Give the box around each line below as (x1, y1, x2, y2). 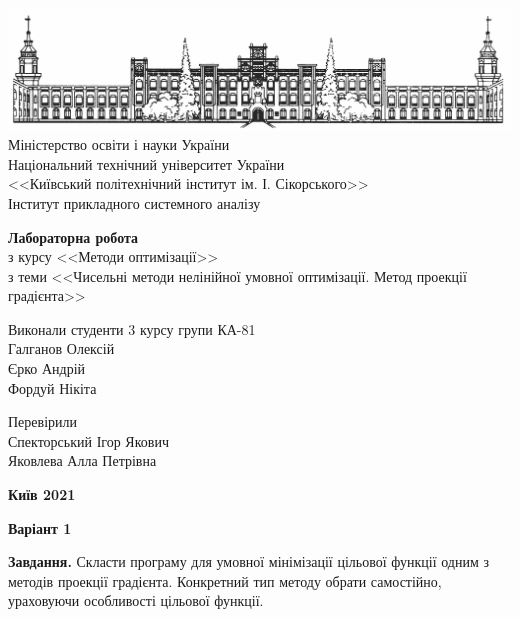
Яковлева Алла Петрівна (8, 450, 157, 471)
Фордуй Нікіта (8, 377, 97, 398)
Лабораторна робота (8, 226, 139, 247)
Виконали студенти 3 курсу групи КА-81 (8, 318, 256, 339)
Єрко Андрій (8, 358, 86, 379)
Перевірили (8, 411, 78, 432)
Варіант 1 (8, 517, 72, 538)
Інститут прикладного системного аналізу (8, 192, 261, 213)
